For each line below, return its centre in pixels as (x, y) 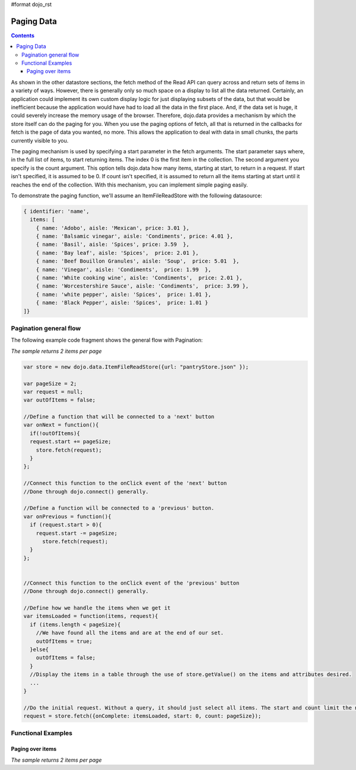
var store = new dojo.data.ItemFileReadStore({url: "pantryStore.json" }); (136, 367)
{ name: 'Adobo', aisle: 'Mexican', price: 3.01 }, (113, 228)
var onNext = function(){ (61, 425)
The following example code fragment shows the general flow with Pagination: (107, 340)
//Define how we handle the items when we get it (97, 608)
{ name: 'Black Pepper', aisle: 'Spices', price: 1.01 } (122, 303)
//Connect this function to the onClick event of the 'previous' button (131, 583)
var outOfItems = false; (60, 400)
